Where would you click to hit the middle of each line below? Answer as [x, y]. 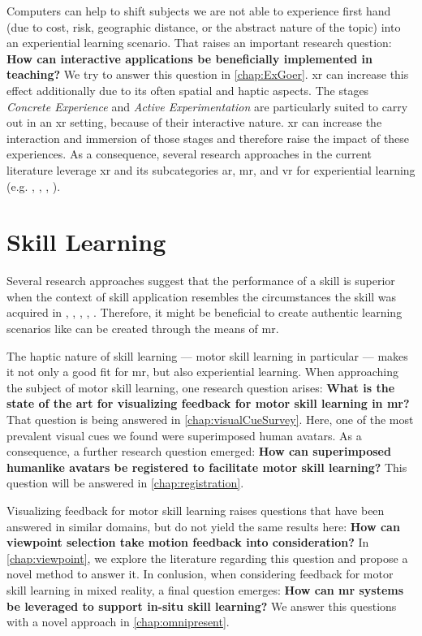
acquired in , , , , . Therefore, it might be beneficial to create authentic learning [205, 312]
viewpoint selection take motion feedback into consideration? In [188, 542]
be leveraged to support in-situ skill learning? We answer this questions [202, 606]
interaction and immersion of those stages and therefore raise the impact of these [208, 138]
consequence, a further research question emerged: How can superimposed [199, 451]
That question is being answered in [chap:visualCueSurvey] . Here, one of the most [210, 419]
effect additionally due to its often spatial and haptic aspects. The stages [188, 90]
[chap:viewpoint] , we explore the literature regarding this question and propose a [207, 558]
